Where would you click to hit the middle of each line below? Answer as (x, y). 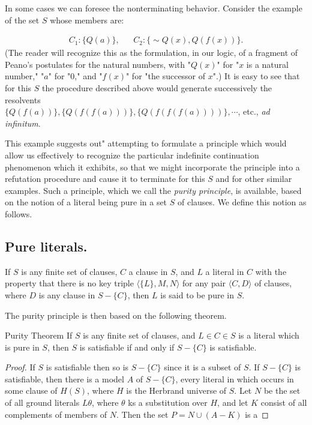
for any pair (204, 283)
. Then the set (142, 414)
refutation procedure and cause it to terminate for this (105, 179)
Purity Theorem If (39, 335)
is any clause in (67, 294)
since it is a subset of (202, 367)
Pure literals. (46, 246)
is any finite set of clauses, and (139, 335)
